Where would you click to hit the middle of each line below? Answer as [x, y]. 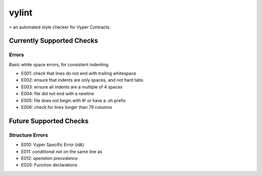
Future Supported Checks [49, 121]
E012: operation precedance [49, 158]
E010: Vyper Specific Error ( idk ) [53, 145]
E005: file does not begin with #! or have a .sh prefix [74, 100]
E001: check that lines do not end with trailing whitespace [79, 73]
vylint [21, 13]
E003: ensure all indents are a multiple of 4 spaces [72, 87]
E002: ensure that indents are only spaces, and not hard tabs [82, 80]
